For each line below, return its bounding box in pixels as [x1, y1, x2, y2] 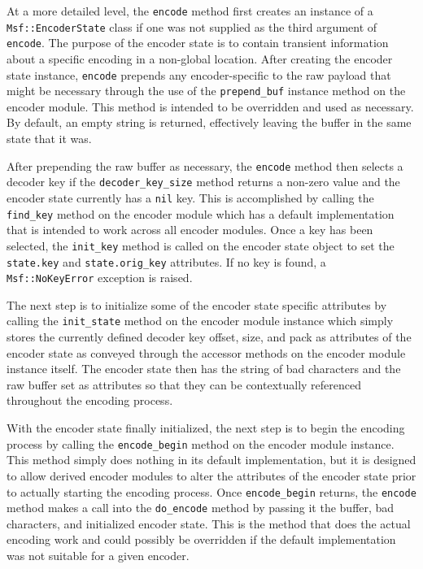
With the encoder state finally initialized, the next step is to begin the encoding [7, 419, 405, 437]
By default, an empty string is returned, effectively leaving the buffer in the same [7, 114, 412, 131]
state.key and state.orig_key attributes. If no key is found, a [7, 253, 326, 270]
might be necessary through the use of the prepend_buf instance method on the [7, 82, 406, 99]
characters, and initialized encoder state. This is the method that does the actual [7, 515, 411, 532]
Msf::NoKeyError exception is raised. [7, 269, 193, 286]
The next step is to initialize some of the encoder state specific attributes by [7, 296, 387, 313]
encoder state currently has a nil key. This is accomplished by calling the [7, 189, 374, 206]
